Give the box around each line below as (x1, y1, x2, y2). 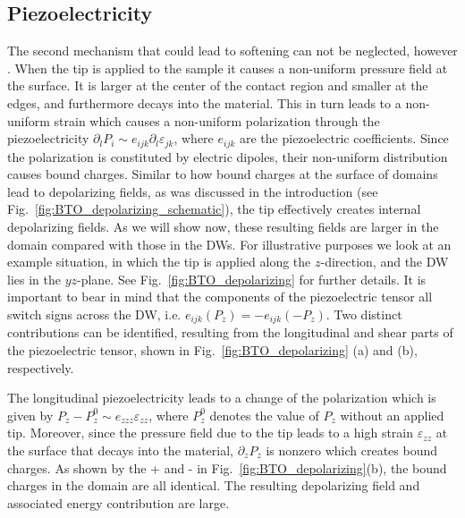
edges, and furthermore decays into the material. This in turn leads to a (7, 93, 402, 112)
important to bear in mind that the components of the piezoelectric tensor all (7, 287, 433, 306)
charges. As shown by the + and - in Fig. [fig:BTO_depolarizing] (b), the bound (7, 458, 447, 477)
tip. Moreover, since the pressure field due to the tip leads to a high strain (7, 423, 414, 442)
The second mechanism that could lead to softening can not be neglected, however (7, 41, 458, 60)
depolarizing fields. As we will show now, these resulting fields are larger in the (7, 217, 439, 235)
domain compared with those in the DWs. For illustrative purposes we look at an (7, 234, 452, 253)
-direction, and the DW (320, 252, 449, 271)
